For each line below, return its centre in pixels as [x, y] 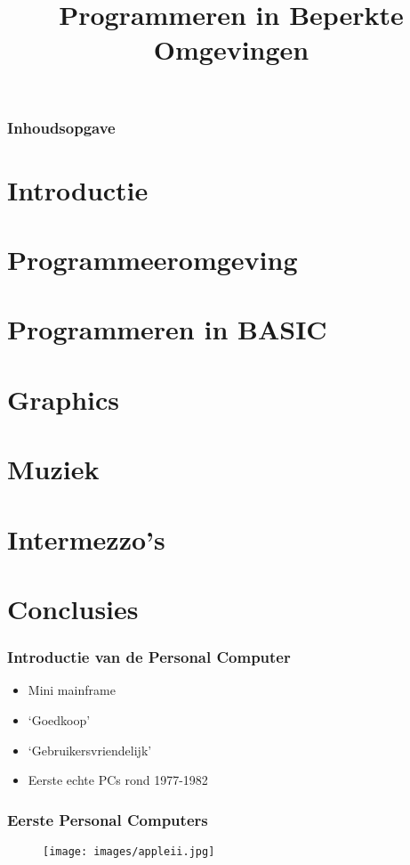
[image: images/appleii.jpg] [129, 851]
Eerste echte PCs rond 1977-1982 [118, 780]
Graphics [63, 399]
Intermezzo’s [86, 539]
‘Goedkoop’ [59, 719]
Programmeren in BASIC [167, 329]
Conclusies [73, 608]
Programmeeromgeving [153, 260]
